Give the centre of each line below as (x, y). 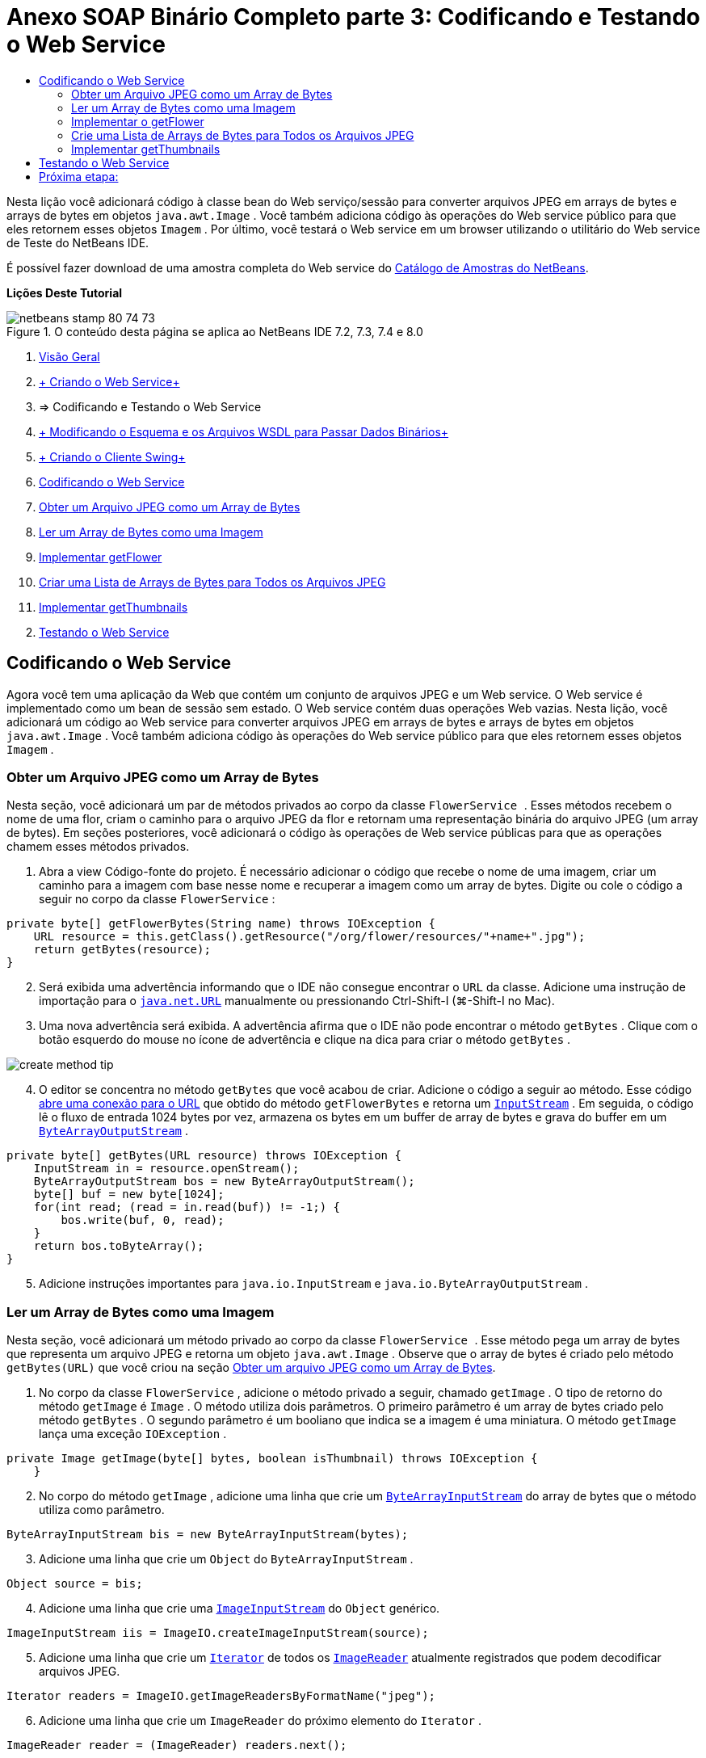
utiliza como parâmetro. (102, 1510)
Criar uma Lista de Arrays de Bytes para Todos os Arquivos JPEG (212, 582)
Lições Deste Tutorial (65, 292)
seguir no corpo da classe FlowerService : (157, 899)
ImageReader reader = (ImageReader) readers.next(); (177, 1745)
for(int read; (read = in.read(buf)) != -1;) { (187, 1207)
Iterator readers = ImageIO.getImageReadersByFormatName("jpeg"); (221, 1696)
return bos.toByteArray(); (119, 1246)
